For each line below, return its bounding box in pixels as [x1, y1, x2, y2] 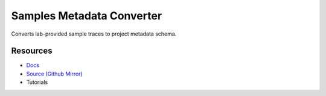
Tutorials [26, 78, 48, 86]
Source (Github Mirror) [26, 70, 83, 77]
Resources [11, 46, 53, 56]
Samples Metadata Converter [11, 9, 162, 22]
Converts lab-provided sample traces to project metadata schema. [11, 30, 177, 37]
